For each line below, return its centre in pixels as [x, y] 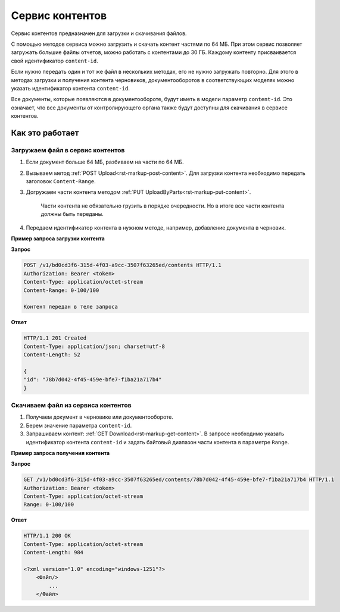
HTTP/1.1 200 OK [47, 536]
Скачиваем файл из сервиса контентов [71, 405]
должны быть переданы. [72, 214]
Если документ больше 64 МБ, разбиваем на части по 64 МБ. [105, 162]
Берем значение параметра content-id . [79, 425]
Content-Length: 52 [52, 355]
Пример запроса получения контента [60, 453]
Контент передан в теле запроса [71, 307]
